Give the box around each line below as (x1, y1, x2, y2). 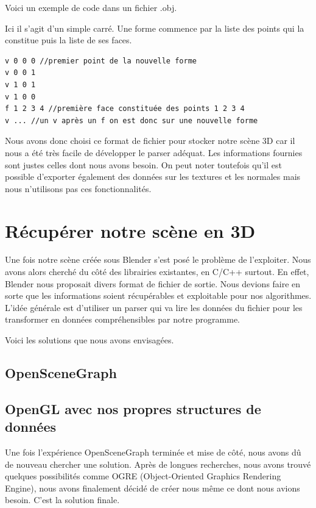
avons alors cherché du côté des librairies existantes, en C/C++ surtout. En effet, (5, 265, 309, 278)
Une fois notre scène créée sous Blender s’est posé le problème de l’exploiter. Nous (5, 253, 311, 266)
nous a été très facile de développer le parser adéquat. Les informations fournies (5, 146, 303, 159)
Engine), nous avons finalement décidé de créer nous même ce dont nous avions (5, 481, 300, 494)
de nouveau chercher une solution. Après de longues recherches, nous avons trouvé (5, 457, 311, 470)
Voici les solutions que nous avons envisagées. (5, 334, 174, 346)
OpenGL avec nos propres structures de (5, 399, 261, 418)
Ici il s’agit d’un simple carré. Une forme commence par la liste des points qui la (5, 21, 304, 34)
